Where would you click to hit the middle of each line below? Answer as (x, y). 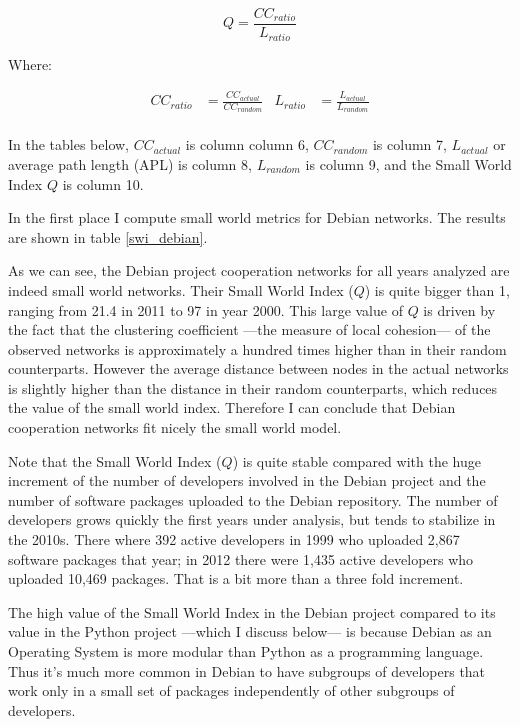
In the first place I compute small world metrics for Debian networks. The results (257, 217)
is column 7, (409, 144)
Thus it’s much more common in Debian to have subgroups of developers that (247, 670)
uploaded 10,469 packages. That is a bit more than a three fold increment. (236, 578)
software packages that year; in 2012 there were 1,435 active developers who (241, 558)
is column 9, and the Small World (408, 163)
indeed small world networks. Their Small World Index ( (181, 289)
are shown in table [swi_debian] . (108, 236)
